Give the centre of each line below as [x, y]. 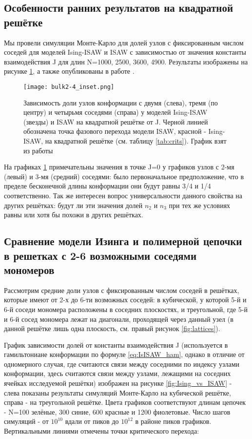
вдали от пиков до [92, 421]
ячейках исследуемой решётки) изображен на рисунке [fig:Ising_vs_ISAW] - [118, 383]
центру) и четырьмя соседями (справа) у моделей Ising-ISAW [116, 112]
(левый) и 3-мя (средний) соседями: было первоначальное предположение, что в [124, 176]
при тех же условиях [200, 205]
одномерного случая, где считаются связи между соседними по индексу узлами [122, 364]
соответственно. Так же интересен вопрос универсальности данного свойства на [123, 195]
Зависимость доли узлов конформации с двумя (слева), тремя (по [121, 102]
